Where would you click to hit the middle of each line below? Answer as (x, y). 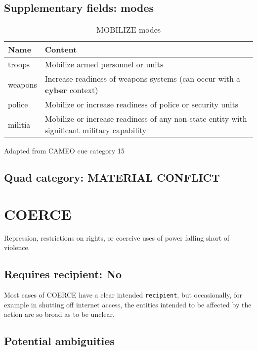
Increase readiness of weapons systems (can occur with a (143, 79)
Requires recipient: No (63, 274)
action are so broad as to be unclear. (59, 314)
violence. (17, 247)
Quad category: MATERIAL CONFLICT (112, 177)
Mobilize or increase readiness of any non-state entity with (146, 119)
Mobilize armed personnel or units (104, 64)
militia (19, 124)
